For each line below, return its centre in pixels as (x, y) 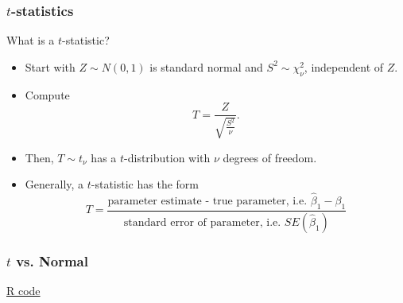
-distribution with (167, 157)
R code (23, 290)
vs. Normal (52, 260)
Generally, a (54, 184)
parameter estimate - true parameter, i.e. (207, 202)
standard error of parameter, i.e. (202, 222)
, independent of (344, 66)
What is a (31, 40)
